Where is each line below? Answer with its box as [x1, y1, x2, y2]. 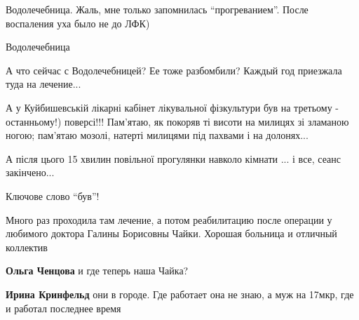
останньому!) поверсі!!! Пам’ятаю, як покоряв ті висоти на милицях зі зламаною [6, 114, 349, 128]
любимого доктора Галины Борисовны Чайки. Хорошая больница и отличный [6, 226, 337, 241]
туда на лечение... [6, 76, 81, 91]
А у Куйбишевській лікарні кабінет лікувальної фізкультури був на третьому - [6, 100, 339, 114]
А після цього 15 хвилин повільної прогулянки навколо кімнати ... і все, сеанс [6, 151, 341, 166]
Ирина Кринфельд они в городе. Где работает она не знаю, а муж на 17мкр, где [6, 286, 354, 301]
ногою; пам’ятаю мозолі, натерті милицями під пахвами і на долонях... [6, 128, 309, 142]
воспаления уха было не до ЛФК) [6, 15, 150, 30]
